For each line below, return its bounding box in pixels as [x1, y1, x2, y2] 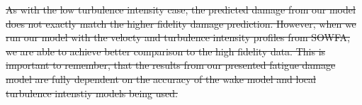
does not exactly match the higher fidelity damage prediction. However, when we [6, 16, 356, 31]
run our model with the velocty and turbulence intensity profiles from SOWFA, [6, 30, 350, 45]
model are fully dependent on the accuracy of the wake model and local [6, 71, 316, 86]
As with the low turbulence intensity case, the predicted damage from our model [6, 2, 356, 16]
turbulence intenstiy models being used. [6, 85, 178, 100]
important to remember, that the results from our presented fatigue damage [6, 57, 336, 72]
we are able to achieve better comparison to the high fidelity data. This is [6, 43, 326, 58]
